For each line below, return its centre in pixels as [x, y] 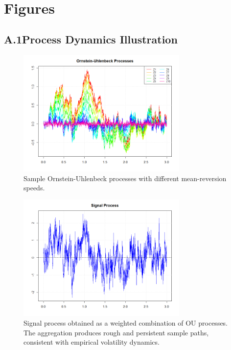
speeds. [34, 188]
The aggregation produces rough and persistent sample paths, [116, 332]
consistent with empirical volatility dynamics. [92, 342]
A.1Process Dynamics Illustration [91, 39]
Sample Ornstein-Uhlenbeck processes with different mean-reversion [125, 178]
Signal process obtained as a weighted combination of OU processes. [126, 322]
